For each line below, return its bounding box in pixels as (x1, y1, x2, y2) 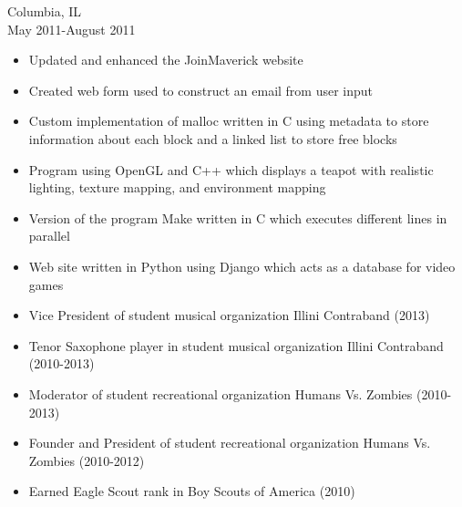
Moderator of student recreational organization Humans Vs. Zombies (28, 384, 413, 403)
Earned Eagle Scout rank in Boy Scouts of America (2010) (28, 481, 355, 501)
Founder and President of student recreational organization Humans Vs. (28, 433, 431, 452)
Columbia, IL (7, 2, 82, 20)
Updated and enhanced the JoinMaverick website (28, 50, 303, 69)
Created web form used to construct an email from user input (28, 80, 374, 99)
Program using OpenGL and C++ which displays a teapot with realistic (28, 160, 434, 179)
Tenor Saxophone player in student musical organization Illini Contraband (28, 336, 444, 355)
